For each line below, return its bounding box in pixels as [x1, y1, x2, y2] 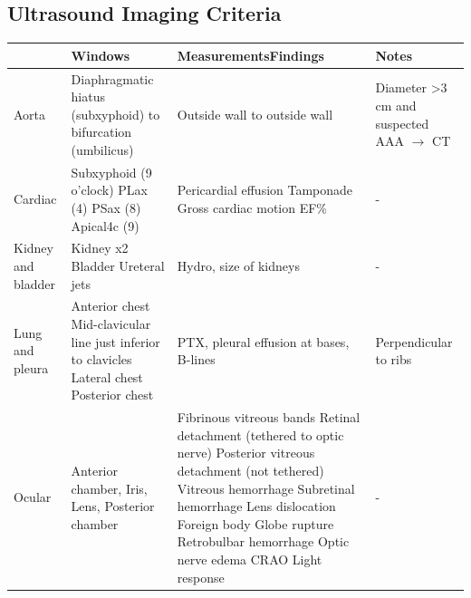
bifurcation [71, 122, 132, 141]
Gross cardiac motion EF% [177, 198, 328, 217]
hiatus [71, 87, 105, 106]
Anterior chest [71, 296, 150, 315]
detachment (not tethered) [177, 461, 324, 480]
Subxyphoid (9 [71, 162, 152, 181]
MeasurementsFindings [177, 45, 324, 64]
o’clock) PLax [71, 180, 148, 199]
